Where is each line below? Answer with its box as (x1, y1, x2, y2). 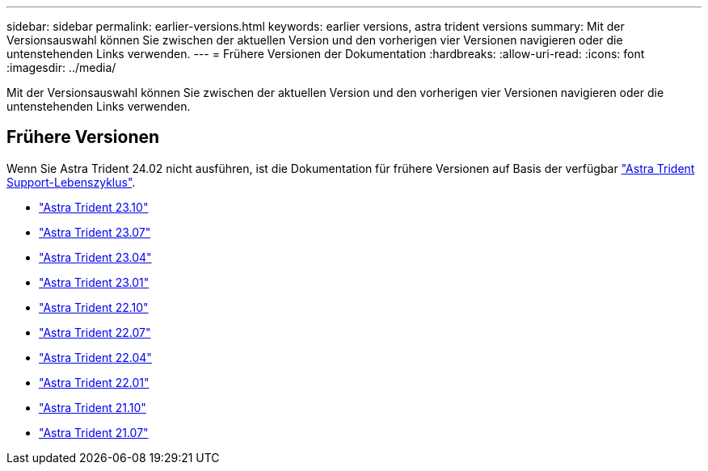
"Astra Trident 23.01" (39, 275, 150, 289)
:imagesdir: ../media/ (6, 61, 116, 74)
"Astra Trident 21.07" (39, 425, 149, 439)
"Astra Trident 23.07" (39, 225, 151, 239)
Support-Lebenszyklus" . (6, 175, 136, 189)
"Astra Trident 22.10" (39, 300, 149, 314)
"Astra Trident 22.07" (39, 325, 151, 339)
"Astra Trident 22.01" (39, 375, 150, 389)
